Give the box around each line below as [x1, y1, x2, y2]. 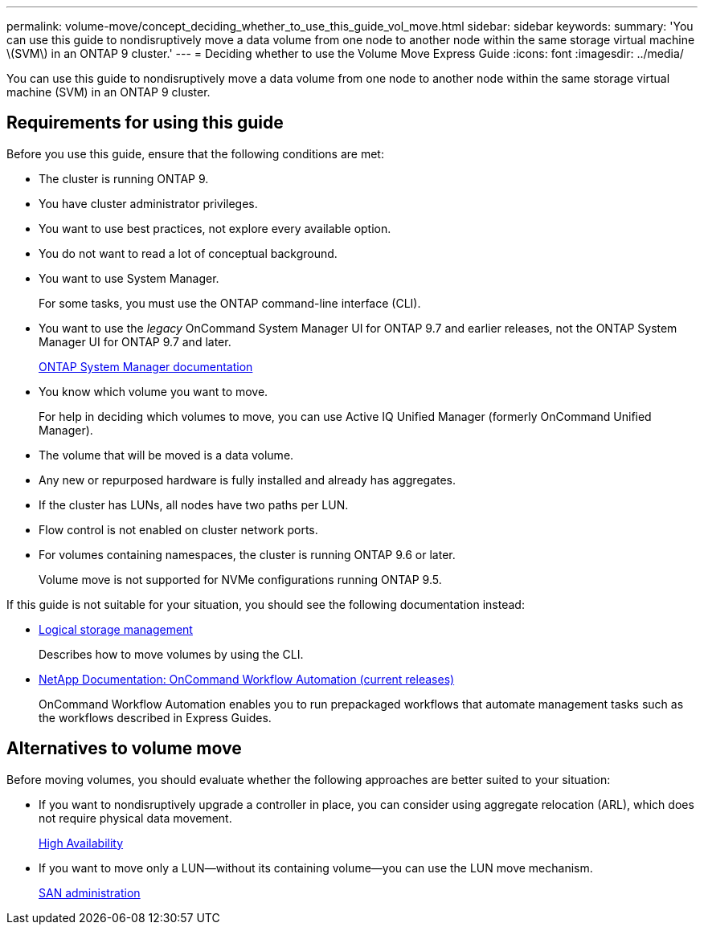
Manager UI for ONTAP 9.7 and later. [39, 334, 231, 349]
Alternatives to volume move [6, 738, 242, 759]
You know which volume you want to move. [39, 384, 268, 398]
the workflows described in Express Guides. [39, 710, 272, 725]
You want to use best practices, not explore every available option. [39, 221, 391, 235]
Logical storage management [39, 622, 193, 636]
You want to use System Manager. [39, 271, 219, 285]
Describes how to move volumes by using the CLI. [39, 647, 304, 661]
